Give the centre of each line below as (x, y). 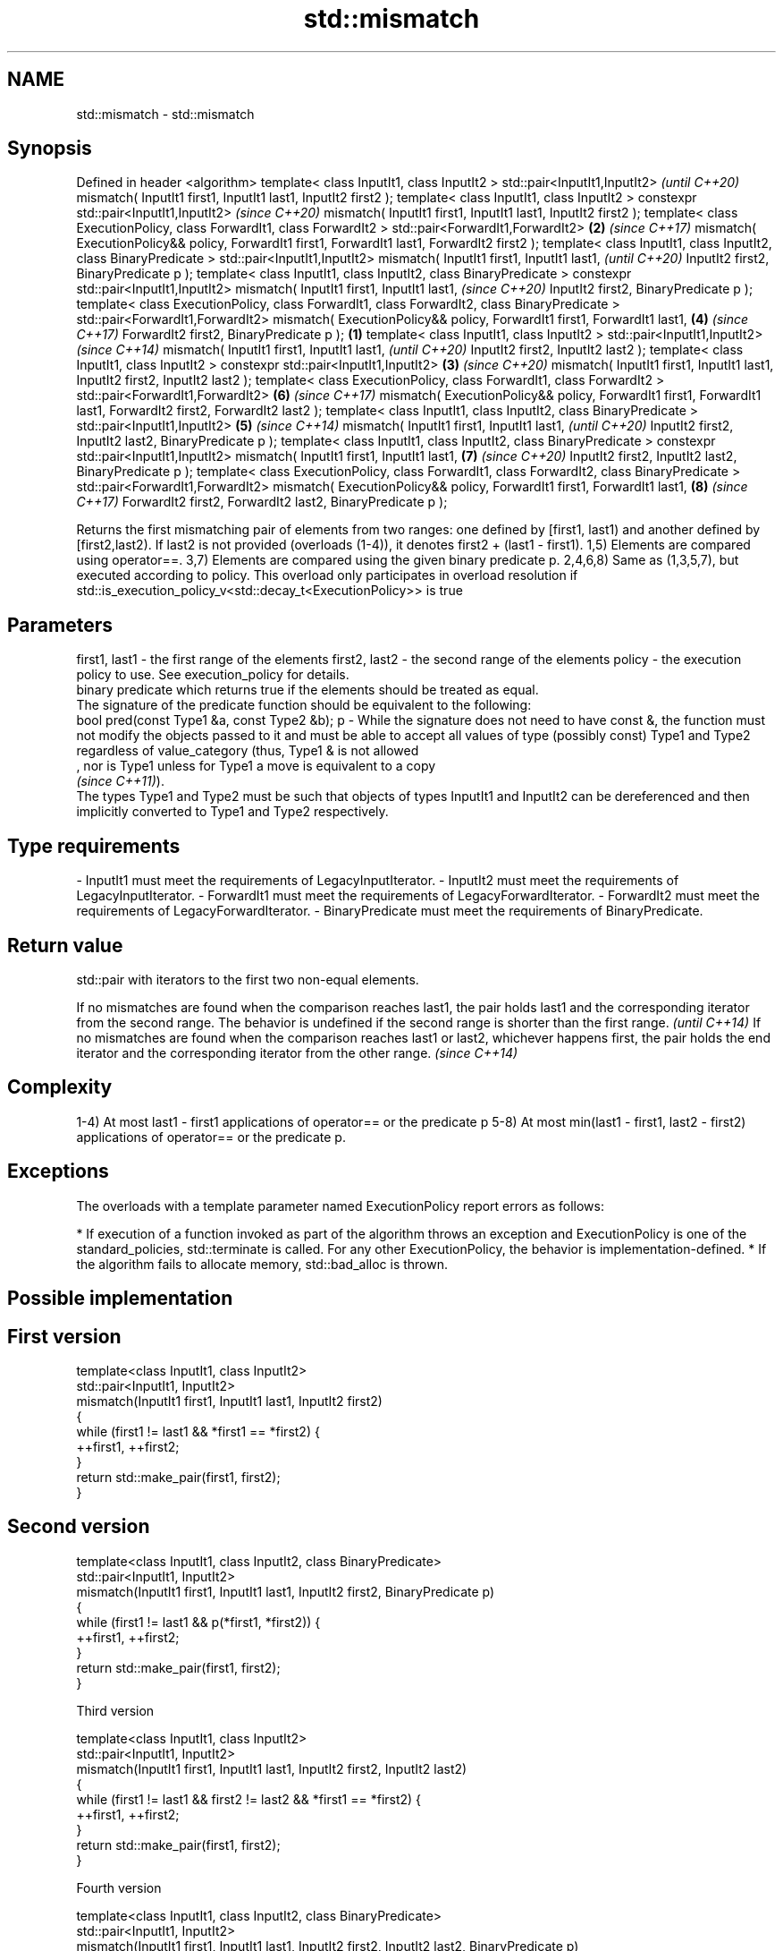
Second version (79, 1527)
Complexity (60, 1087)
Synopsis (50, 149)
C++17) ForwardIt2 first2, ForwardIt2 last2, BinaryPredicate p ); (262, 502)
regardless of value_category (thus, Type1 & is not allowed (248, 751)
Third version (115, 1710)
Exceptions (58, 1171)
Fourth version (119, 1887)
